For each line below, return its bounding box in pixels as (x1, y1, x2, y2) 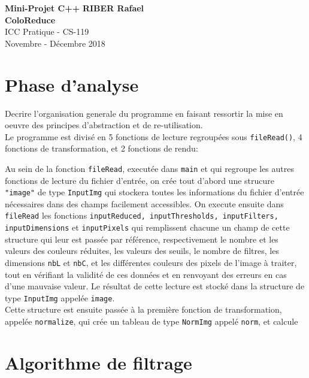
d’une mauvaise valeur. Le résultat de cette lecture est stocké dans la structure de (5, 280, 305, 292)
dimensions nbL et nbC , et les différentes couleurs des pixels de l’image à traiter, (5, 256, 297, 268)
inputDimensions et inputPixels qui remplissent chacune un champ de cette (5, 221, 290, 234)
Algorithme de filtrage (5, 350, 192, 374)
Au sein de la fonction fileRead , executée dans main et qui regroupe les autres (5, 162, 294, 174)
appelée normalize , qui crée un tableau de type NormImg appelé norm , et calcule (5, 315, 298, 328)
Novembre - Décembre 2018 (5, 37, 105, 49)
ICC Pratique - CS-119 (5, 25, 89, 38)
